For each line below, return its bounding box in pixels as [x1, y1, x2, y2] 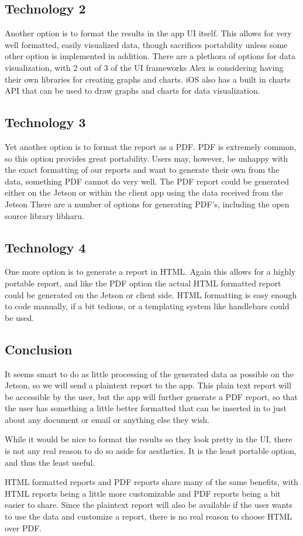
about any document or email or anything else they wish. [5, 413, 210, 425]
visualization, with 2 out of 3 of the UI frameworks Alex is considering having [5, 61, 284, 73]
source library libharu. [5, 209, 84, 221]
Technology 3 [5, 113, 86, 131]
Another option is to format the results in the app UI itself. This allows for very [5, 27, 292, 39]
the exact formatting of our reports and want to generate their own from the [5, 163, 280, 176]
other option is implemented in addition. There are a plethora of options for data [5, 50, 295, 62]
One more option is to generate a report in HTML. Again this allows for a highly [5, 265, 296, 278]
